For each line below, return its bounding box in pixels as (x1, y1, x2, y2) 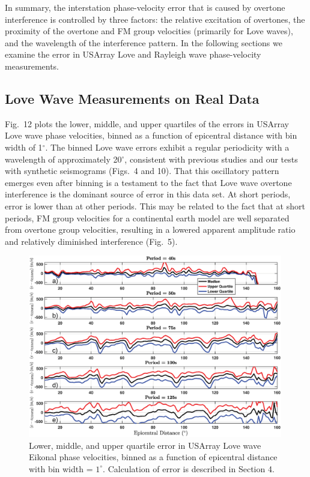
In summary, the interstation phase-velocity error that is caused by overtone (5, 1, 285, 13)
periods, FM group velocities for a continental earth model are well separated (5, 211, 290, 224)
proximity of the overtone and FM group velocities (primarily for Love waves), (5, 25, 293, 37)
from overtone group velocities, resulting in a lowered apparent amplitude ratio (5, 223, 296, 236)
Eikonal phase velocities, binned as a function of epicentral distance (29, 451, 278, 463)
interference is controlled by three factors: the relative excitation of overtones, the (5, 13, 305, 25)
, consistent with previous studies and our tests (124, 152, 298, 165)
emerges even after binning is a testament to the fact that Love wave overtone (5, 176, 292, 188)
